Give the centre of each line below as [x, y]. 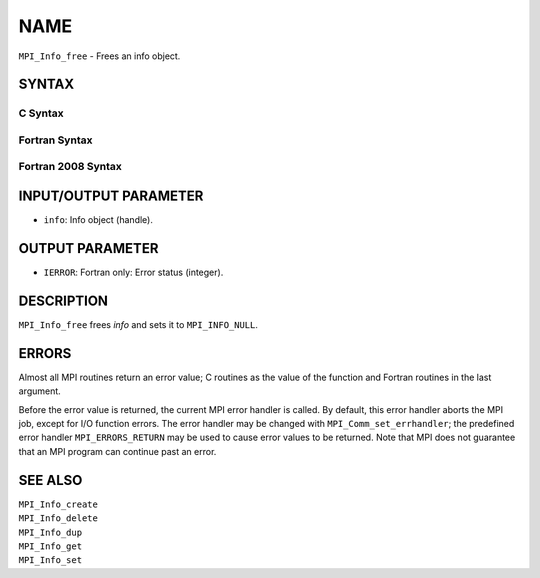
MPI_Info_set [50, 560]
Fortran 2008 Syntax [70, 167]
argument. [40, 391]
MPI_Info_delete [58, 518]
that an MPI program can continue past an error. [117, 451]
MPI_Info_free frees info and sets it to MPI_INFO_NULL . [138, 324]
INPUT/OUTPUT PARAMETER [111, 196]
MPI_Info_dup [50, 532]
